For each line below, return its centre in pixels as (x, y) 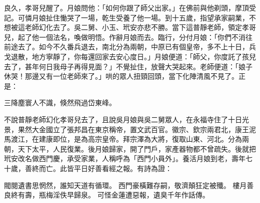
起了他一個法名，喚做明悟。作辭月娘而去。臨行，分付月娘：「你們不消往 (135, 37)
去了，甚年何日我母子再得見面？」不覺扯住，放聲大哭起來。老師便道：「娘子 (128, 66)
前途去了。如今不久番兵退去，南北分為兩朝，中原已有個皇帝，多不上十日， (126, 47)
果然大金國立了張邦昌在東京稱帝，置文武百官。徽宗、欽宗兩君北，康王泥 (137, 129)
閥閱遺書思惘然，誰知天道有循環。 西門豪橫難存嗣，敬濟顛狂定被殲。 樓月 (125, 185)
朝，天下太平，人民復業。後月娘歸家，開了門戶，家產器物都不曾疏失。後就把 (130, 148)
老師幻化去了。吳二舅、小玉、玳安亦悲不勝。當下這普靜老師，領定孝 (137, 27)
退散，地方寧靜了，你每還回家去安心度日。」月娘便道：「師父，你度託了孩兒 (133, 56)
